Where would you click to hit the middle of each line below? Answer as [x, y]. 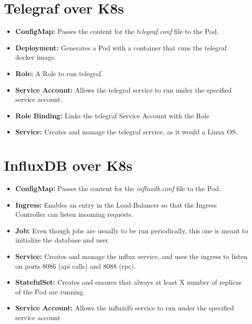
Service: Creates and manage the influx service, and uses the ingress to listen [131, 256]
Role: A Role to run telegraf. [59, 73]
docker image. [36, 57]
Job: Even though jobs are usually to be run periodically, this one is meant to [132, 230]
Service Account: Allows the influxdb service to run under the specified [125, 308]
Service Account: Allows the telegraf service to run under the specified [124, 89]
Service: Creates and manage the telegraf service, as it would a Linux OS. [126, 132]
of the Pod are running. [50, 291]
